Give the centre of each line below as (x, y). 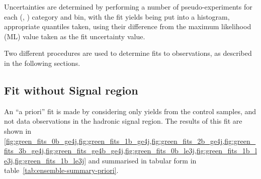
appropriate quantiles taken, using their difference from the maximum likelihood (128, 26)
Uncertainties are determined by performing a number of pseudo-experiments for (128, 7)
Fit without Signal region (71, 90)
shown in (18, 130)
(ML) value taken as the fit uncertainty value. (75, 36)
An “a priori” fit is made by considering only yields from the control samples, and (130, 111)
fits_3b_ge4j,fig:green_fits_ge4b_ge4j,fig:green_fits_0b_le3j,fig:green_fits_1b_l (130, 151)
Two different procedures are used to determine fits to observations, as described (128, 53)
